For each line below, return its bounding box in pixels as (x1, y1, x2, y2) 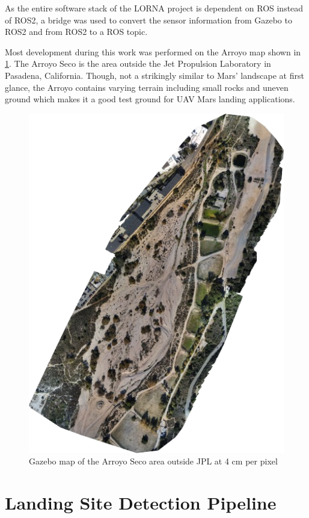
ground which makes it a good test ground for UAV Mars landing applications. (5, 93, 295, 105)
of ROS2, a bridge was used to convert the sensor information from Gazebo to (5, 13, 292, 26)
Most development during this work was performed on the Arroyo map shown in (5, 45, 301, 58)
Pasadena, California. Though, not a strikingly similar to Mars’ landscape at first (5, 69, 304, 81)
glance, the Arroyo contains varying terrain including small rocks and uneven (5, 81, 289, 93)
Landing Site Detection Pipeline (5, 490, 277, 515)
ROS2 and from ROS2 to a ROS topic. (5, 25, 148, 38)
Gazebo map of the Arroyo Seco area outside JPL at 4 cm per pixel (29, 455, 278, 467)
